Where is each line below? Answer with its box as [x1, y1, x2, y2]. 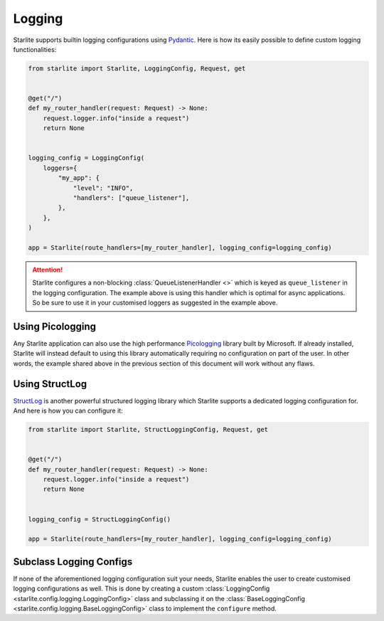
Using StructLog [13, 378, 87, 390]
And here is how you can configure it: [13, 406, 124, 415]
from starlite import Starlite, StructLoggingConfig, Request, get [28, 425, 269, 434]
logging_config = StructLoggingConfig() [28, 515, 171, 523]
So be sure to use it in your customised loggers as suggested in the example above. [32, 299, 278, 307]
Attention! [32, 265, 63, 274]
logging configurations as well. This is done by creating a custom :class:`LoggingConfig [13, 584, 270, 593]
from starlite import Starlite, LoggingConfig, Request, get [28, 64, 246, 73]
